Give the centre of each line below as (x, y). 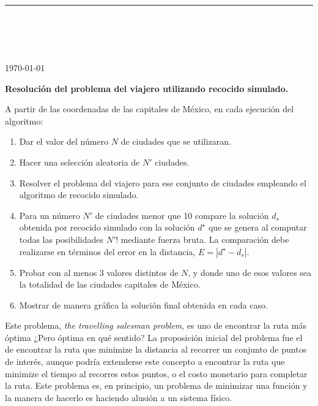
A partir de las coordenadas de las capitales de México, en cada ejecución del (150, 109)
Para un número (50, 215)
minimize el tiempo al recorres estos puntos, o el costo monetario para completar (156, 373)
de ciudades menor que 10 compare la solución (182, 215)
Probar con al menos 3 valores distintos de (99, 272)
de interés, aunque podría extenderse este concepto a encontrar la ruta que (145, 362)
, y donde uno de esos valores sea (250, 272)
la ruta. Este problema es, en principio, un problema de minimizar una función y (156, 385)
